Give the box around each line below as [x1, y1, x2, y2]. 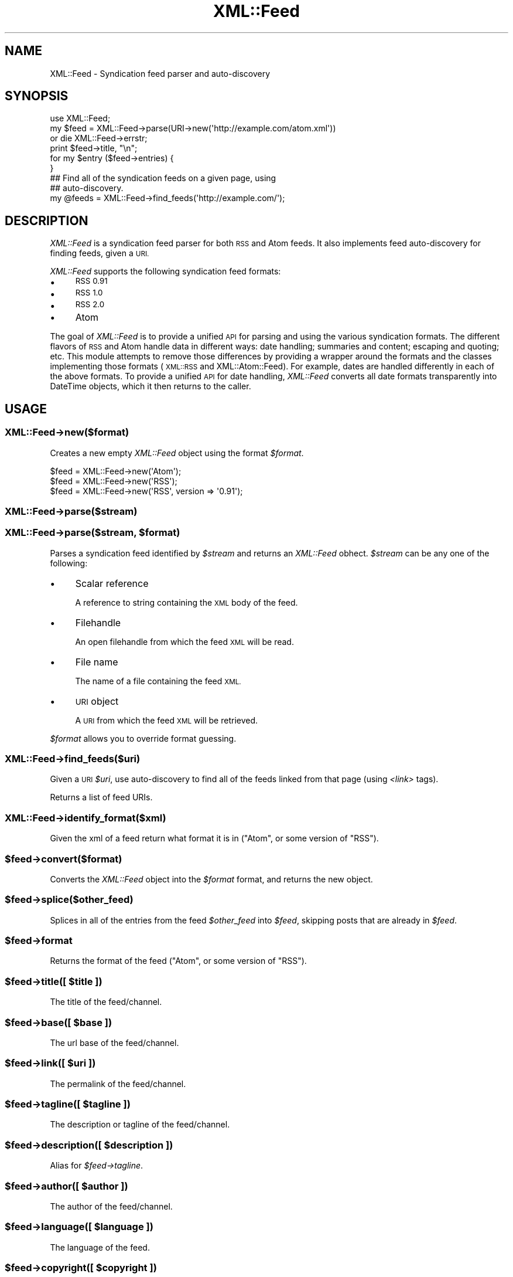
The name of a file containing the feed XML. [75, 675, 241, 686]
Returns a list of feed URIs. [50, 792, 153, 803]
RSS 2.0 [75, 300, 105, 310]
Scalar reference [75, 577, 149, 589]
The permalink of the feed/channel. [50, 1078, 186, 1089]
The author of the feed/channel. [50, 1201, 173, 1211]
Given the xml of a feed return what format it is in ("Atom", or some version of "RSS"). [50, 833, 379, 844]
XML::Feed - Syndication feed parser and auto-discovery [50, 68, 270, 79]
